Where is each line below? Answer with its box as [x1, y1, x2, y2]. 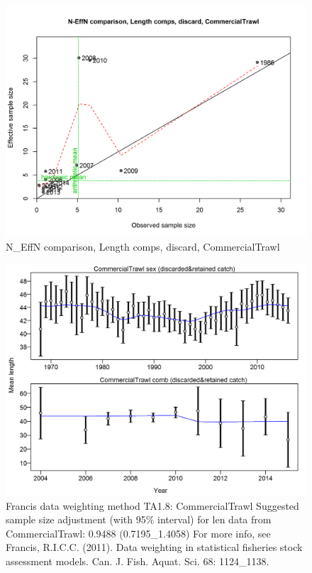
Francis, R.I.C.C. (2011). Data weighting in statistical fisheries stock [6, 540, 303, 555]
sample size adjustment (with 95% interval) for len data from [6, 512, 272, 527]
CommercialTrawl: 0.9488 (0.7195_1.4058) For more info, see [6, 525, 271, 540]
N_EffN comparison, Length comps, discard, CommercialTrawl [6, 239, 280, 254]
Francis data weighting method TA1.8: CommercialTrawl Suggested [6, 498, 299, 513]
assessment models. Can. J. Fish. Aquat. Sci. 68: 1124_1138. [6, 553, 269, 568]
